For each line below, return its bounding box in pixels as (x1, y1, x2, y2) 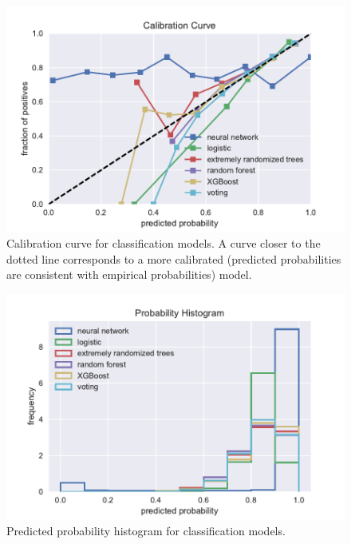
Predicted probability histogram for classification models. (6, 522, 286, 539)
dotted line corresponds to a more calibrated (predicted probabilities (6, 250, 341, 267)
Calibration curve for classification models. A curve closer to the (6, 235, 321, 252)
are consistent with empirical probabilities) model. (6, 266, 252, 283)
